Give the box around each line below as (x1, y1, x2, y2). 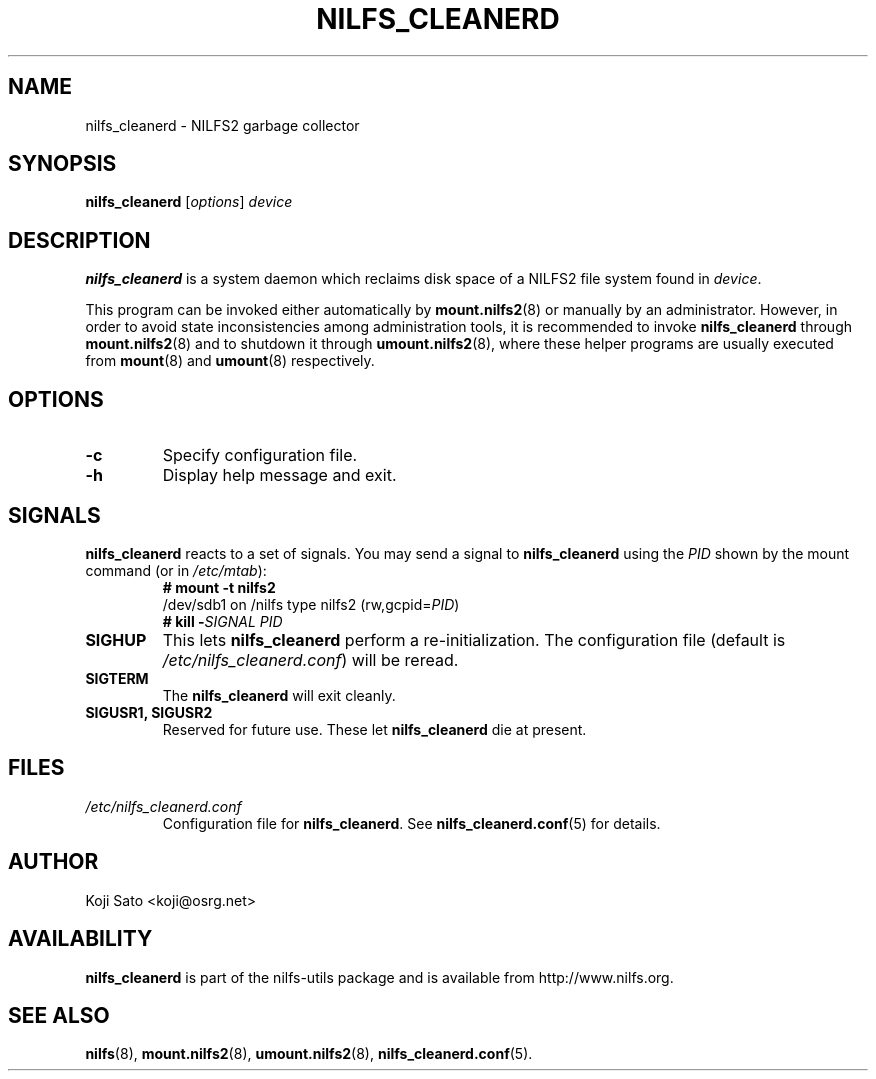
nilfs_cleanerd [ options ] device (85, 193, 293, 211)
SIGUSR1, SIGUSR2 (85, 703, 213, 721)
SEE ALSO (8, 1002, 110, 1028)
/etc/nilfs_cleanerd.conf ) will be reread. (162, 649, 459, 670)
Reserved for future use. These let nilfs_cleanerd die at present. (162, 720, 587, 738)
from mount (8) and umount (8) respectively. (85, 352, 375, 370)
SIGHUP (85, 629, 147, 650)
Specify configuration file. (162, 445, 358, 466)
